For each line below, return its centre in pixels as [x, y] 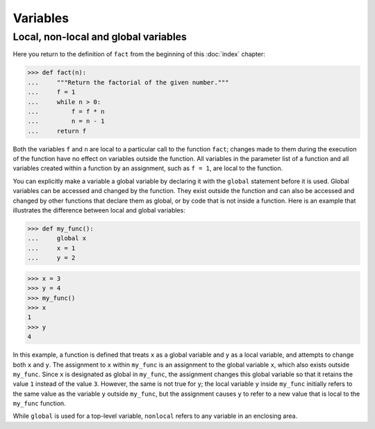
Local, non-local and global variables [100, 37]
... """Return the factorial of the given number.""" [128, 82]
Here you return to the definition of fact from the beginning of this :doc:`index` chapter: [139, 54]
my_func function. [39, 403]
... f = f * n [66, 111]
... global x [57, 238]
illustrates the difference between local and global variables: [99, 210]
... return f [57, 131]
